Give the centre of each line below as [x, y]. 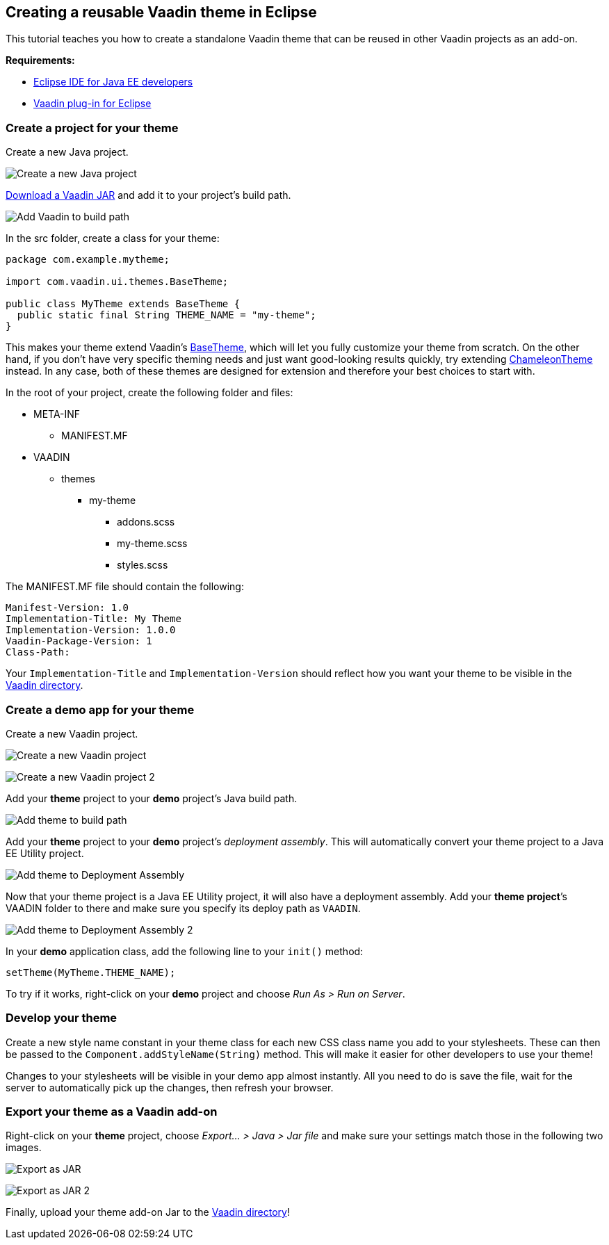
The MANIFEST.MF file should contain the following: [125, 587]
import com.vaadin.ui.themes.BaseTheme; [117, 282]
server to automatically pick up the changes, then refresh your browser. [170, 1087]
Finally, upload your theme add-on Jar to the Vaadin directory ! [148, 1212]
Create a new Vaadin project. [72, 733]
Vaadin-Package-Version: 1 [79, 641]
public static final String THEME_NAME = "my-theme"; [167, 315]
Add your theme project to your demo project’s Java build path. [152, 798]
